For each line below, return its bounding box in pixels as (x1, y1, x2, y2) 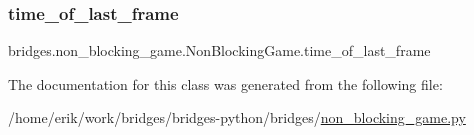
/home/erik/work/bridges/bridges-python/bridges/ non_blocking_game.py (8, 107, 466, 128)
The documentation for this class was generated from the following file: (8, 73, 443, 94)
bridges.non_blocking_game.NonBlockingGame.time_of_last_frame (8, 40, 431, 61)
